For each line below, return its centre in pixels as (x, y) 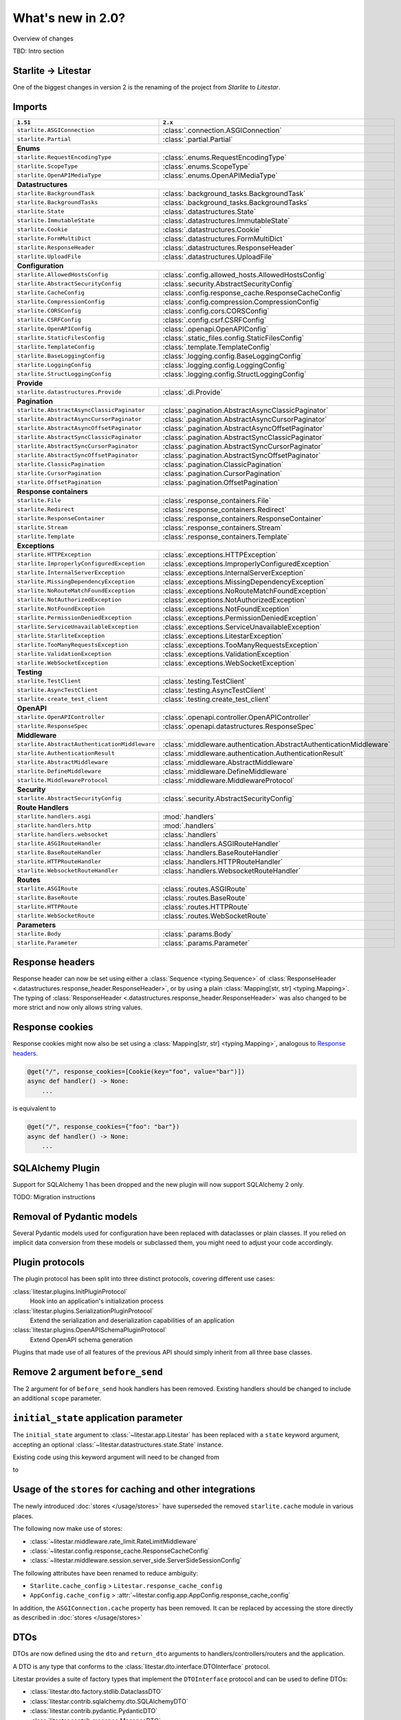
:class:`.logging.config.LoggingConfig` (225, 365)
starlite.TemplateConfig (56, 347)
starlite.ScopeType (47, 166)
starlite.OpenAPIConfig (54, 329)
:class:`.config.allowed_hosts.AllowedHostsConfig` (245, 275)
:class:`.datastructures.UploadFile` (218, 257)
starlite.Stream (42, 527)
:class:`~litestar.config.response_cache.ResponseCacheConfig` (120, 1551)
